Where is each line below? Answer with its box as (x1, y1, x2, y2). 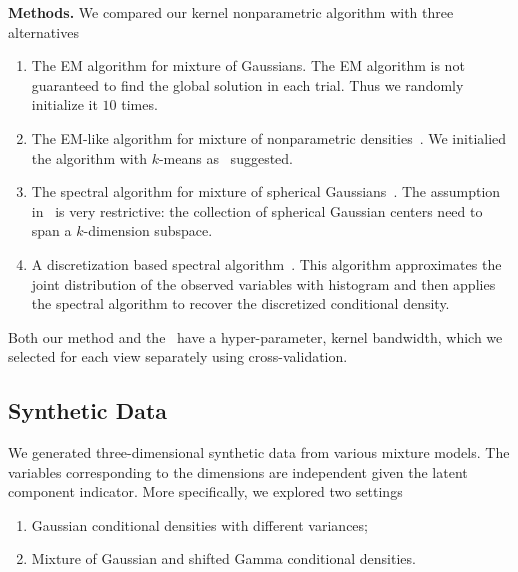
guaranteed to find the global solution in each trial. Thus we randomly (31, 74, 464, 95)
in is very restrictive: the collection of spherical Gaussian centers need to (31, 200, 483, 221)
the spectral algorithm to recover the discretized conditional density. (31, 293, 450, 314)
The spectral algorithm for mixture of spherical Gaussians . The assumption (31, 181, 501, 202)
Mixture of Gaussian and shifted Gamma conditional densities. (31, 548, 416, 569)
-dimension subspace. (83, 220, 213, 241)
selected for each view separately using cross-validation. (8, 346, 348, 367)
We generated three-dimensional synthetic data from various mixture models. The (8, 442, 510, 463)
